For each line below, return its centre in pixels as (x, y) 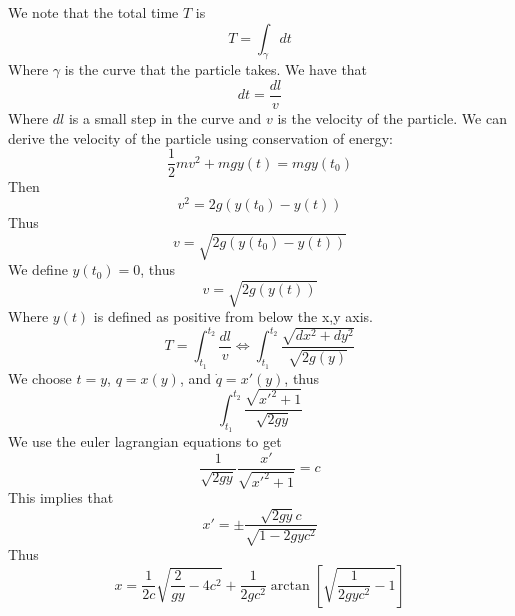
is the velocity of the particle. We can (392, 118)
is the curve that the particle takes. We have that (216, 69)
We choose (40, 377)
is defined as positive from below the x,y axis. (233, 316)
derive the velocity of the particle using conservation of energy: (200, 137)
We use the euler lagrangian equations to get (145, 441)
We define (38, 269)
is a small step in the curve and (165, 118)
